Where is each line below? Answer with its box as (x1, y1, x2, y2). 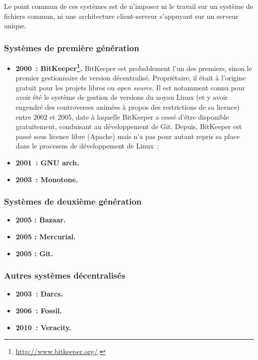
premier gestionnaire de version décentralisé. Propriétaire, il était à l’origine (15, 72, 246, 83)
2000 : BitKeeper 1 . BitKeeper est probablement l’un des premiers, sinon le (15, 62, 252, 73)
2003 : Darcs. (15, 288, 63, 299)
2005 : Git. (15, 248, 54, 258)
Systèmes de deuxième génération (4, 195, 142, 208)
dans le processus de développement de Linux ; (15, 141, 159, 151)
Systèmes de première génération (4, 41, 139, 54)
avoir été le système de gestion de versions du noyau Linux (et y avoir (15, 92, 228, 102)
